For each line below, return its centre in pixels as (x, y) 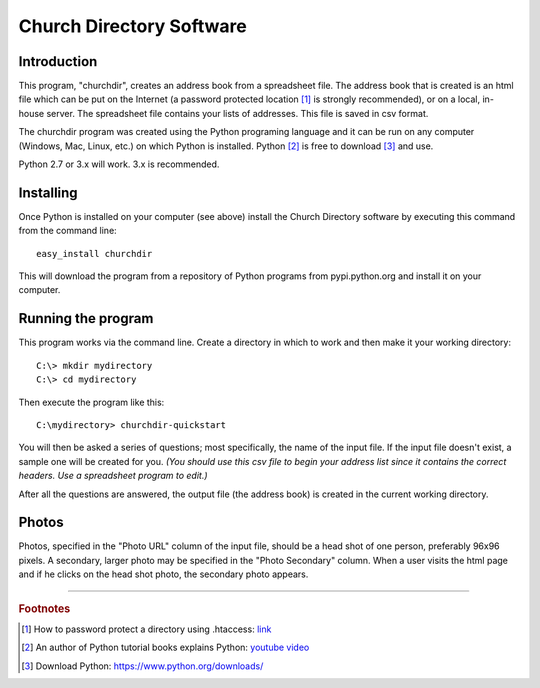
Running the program (86, 318)
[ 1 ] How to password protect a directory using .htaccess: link (146, 629)
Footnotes (44, 608)
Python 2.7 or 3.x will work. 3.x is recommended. (119, 164)
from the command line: (67, 231)
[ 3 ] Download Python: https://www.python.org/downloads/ (142, 666)
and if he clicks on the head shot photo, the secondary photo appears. (163, 574)
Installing (48, 192)
